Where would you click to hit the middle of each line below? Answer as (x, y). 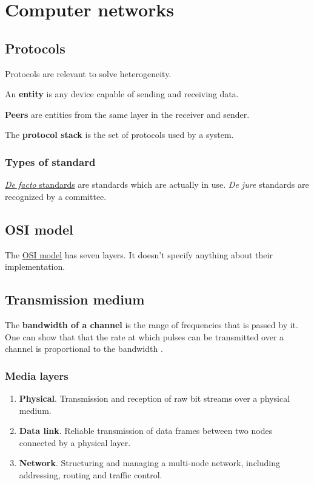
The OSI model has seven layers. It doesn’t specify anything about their (139, 254)
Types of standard (50, 161)
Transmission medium (75, 299)
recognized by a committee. (56, 196)
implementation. (35, 267)
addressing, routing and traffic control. (91, 474)
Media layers (37, 375)
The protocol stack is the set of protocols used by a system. (119, 135)
